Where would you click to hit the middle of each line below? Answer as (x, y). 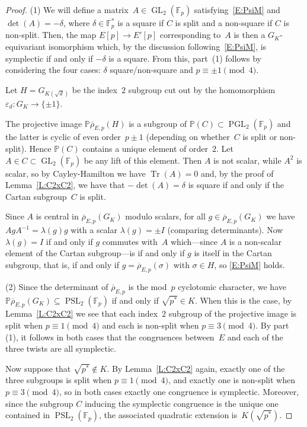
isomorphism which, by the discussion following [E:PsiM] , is (157, 47)
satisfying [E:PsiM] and (237, 9)
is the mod (148, 286)
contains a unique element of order (145, 148)
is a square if (141, 23)
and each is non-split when (151, 325)
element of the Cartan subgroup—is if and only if (95, 253)
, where (76, 23)
